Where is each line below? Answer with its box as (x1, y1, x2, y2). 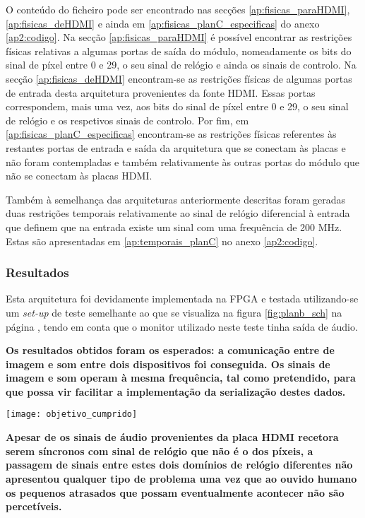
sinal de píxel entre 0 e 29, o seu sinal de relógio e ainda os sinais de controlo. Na (6, 57, 357, 72)
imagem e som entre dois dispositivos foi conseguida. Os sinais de (6, 356, 330, 371)
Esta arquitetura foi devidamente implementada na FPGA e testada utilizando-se (6, 291, 359, 306)
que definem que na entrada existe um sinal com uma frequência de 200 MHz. (6, 219, 342, 234)
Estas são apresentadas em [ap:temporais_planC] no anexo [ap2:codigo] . (6, 233, 318, 248)
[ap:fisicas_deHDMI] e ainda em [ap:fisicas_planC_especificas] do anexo (6, 16, 320, 30)
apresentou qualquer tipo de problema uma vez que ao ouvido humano (6, 471, 357, 485)
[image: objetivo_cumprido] (6, 409, 138, 420)
